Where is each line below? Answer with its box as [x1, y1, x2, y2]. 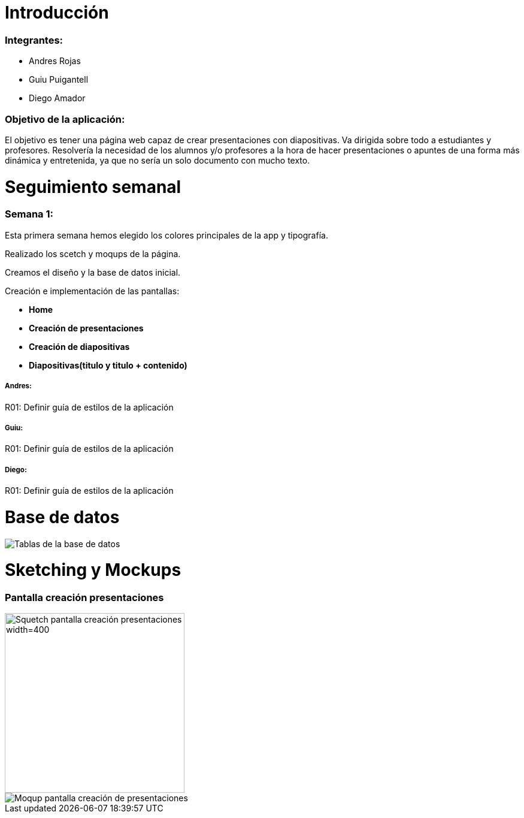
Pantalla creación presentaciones [5, 591, 164, 604]
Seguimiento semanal [5, 176, 181, 197]
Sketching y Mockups [5, 560, 181, 581]
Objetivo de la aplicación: [5, 113, 125, 125]
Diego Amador [29, 93, 86, 104]
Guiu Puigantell [29, 74, 89, 85]
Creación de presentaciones [29, 322, 144, 333]
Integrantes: [5, 34, 63, 46]
